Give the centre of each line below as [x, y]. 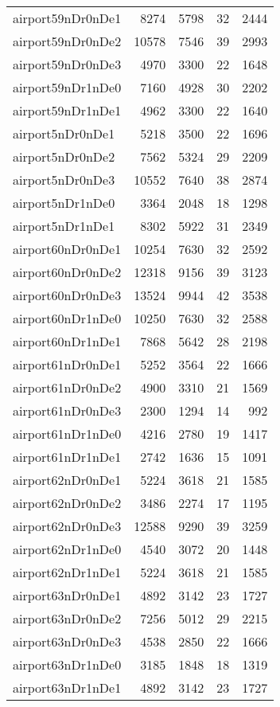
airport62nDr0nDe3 [67, 526]
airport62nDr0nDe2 [67, 503]
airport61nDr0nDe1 [67, 364]
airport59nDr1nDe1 [67, 110]
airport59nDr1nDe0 [67, 87]
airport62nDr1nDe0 [67, 549]
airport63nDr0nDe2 [67, 618]
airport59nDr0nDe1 [67, 18]
